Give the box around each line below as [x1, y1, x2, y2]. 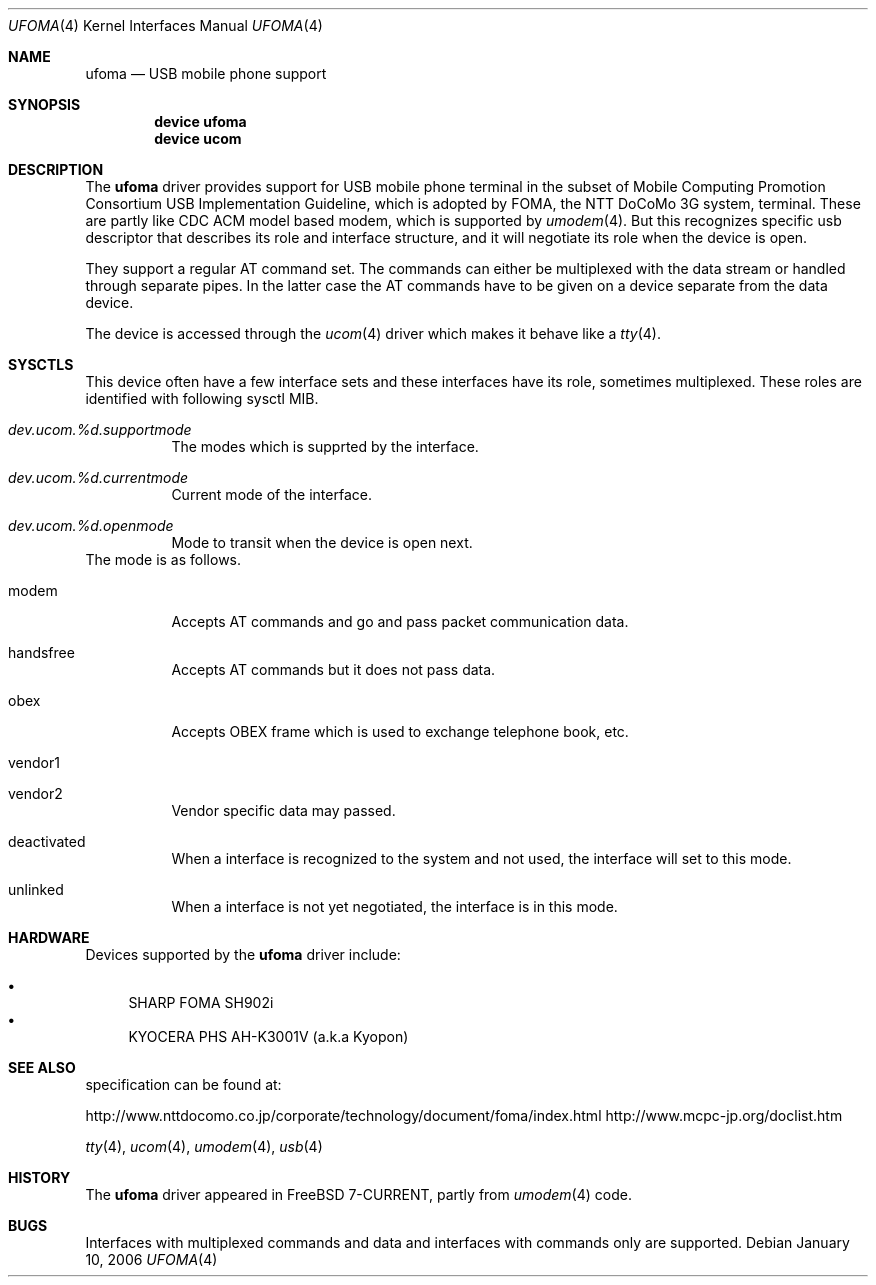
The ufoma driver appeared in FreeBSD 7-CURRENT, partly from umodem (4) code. [85, 1186, 632, 1203]
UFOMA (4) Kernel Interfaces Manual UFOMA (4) [8, 17, 323, 34]
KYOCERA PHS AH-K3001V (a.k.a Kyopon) [128, 1028, 409, 1045]
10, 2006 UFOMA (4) [85, 1251, 218, 1268]
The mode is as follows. [85, 551, 242, 568]
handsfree [8, 644, 75, 661]
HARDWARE [8, 929, 90, 946]
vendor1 [8, 754, 60, 771]
